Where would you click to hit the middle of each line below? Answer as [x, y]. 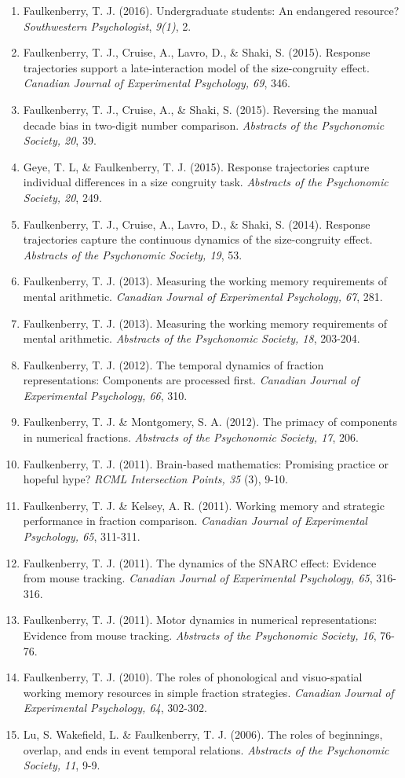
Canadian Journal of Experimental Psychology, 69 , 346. [157, 83]
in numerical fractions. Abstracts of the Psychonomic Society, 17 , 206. [191, 437]
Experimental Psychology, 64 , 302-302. [115, 708]
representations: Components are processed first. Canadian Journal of [191, 380]
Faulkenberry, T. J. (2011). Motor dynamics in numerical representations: [200, 620]
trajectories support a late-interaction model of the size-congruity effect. [196, 67]
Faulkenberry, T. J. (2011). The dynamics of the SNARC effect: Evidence [200, 562]
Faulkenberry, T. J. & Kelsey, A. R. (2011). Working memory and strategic [204, 505]
